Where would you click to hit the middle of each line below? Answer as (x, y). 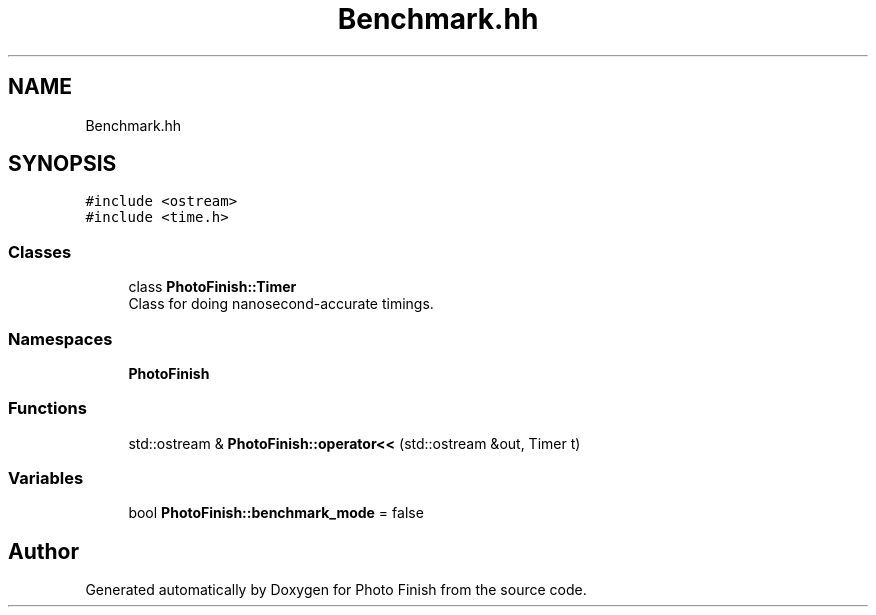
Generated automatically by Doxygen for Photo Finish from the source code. (336, 590)
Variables (46, 478)
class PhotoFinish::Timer (212, 287)
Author (43, 551)
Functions (47, 408)
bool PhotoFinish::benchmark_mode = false (276, 513)
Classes (40, 251)
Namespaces (60, 338)
